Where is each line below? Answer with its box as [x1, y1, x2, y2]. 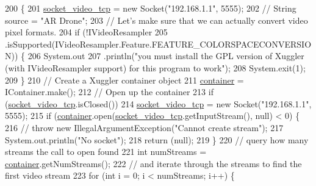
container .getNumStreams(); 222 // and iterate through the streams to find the [5, 157, 302, 170]
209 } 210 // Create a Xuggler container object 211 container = [5, 73, 244, 86]
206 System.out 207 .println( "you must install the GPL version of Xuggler [27, 49, 304, 62]
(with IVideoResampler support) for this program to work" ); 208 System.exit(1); [5, 61, 306, 74]
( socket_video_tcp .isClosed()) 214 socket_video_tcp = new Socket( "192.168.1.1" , [5, 97, 312, 110]
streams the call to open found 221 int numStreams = [5, 145, 207, 158]
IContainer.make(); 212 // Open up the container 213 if [5, 85, 214, 98]
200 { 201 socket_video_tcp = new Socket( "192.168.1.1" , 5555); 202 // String [5, 2, 296, 14]
